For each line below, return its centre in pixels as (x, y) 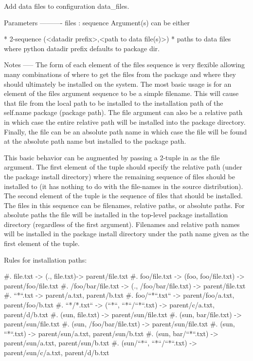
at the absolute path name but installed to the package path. (95, 141)
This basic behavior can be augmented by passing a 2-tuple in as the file (112, 157)
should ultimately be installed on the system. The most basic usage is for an (118, 84)
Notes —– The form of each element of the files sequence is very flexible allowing (124, 65)
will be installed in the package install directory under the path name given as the (126, 234)
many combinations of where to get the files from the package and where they (120, 74)
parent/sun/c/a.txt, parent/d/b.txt (57, 352)
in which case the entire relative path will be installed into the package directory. (125, 122)
